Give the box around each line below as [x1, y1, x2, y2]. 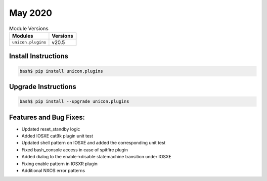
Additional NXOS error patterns [21, 167, 85, 173]
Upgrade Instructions [9, 82, 77, 91]
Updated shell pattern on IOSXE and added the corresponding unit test [21, 140, 166, 146]
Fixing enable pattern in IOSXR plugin [21, 161, 98, 167]
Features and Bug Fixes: [9, 113, 85, 121]
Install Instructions [9, 52, 69, 60]
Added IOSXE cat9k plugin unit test [21, 133, 93, 139]
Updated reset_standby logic [21, 126, 80, 132]
